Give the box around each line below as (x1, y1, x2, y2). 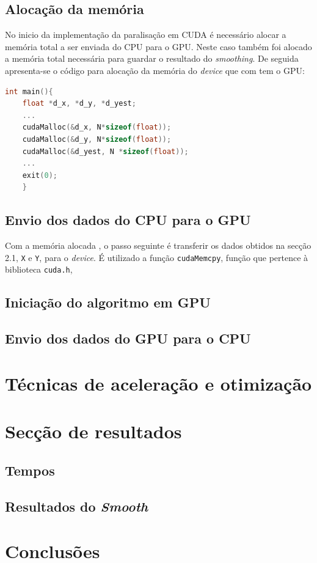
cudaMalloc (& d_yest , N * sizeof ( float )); (22, 147, 189, 156)
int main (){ (5, 87, 53, 96)
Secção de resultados (5, 419, 182, 444)
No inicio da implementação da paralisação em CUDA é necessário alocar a (5, 28, 286, 41)
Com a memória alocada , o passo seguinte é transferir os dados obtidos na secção (5, 239, 312, 252)
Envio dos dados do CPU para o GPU (5, 210, 251, 229)
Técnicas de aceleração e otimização (5, 370, 312, 396)
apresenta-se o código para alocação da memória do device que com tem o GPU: (5, 64, 305, 76)
